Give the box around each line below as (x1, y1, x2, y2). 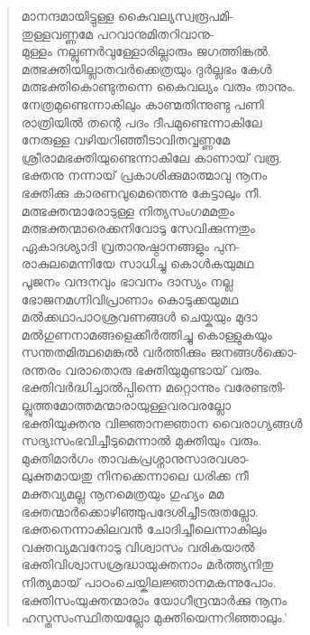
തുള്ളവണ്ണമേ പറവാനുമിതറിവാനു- (21, 23, 214, 42)
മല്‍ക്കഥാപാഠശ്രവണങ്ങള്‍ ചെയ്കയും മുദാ (21, 307, 258, 326)
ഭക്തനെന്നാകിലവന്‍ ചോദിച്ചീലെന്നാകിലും (21, 519, 267, 538)
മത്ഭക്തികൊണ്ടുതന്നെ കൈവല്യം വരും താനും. (21, 77, 296, 96)
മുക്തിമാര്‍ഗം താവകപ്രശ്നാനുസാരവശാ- (21, 448, 250, 467)
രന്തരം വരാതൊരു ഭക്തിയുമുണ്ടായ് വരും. (21, 360, 263, 378)
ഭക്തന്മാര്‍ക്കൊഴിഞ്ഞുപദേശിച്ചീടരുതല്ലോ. (21, 501, 259, 520)
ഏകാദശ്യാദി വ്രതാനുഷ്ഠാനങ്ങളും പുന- (21, 236, 241, 255)
